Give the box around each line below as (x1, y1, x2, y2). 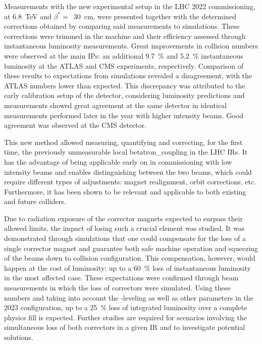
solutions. (4, 332, 33, 342)
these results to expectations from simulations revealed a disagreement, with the (4, 70, 252, 81)
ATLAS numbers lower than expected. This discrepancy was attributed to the (4, 80, 245, 90)
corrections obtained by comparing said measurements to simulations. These (4, 21, 240, 31)
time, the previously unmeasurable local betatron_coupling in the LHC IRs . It (4, 146, 248, 157)
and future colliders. (4, 196, 66, 207)
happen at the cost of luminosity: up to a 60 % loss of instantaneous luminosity (4, 262, 251, 273)
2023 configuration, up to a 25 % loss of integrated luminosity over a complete (4, 302, 247, 313)
